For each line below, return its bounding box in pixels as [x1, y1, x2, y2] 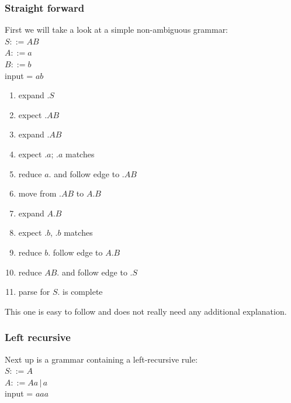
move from [18, 187, 57, 199]
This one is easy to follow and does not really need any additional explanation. [5, 305, 287, 317]
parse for [18, 285, 50, 298]
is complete [63, 285, 103, 298]
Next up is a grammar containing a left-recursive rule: [5, 353, 198, 365]
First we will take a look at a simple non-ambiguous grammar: [5, 23, 228, 36]
